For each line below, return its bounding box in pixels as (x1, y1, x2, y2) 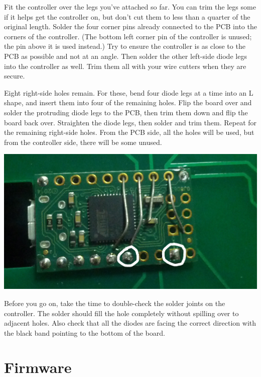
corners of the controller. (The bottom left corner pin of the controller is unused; (4, 31, 252, 41)
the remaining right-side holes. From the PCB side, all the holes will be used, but (4, 127, 254, 137)
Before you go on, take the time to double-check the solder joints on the (4, 297, 225, 308)
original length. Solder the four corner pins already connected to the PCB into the (4, 21, 257, 32)
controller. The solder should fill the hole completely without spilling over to (4, 308, 239, 318)
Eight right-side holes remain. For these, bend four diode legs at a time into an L (4, 87, 253, 98)
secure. (4, 70, 25, 81)
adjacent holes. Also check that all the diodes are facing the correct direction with (4, 318, 256, 328)
